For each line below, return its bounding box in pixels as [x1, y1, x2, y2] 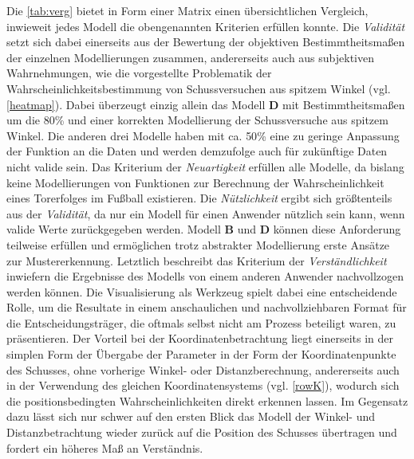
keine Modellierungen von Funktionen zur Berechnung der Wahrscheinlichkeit [6, 174, 384, 190]
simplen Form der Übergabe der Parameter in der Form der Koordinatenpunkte [6, 346, 396, 363]
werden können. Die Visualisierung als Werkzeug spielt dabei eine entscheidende [6, 283, 397, 300]
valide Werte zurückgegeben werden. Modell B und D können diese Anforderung [6, 221, 401, 237]
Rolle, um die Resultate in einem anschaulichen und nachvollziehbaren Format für [6, 299, 407, 316]
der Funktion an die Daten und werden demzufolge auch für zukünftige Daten [6, 143, 388, 159]
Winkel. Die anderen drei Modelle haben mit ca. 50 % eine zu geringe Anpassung [6, 127, 400, 143]
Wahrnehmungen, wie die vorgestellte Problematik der [6, 65, 272, 81]
